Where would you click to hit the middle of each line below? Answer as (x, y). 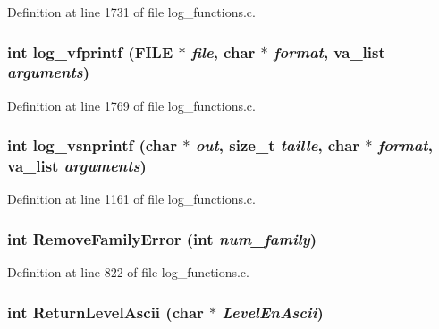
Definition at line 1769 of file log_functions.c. (131, 105)
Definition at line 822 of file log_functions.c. (128, 272)
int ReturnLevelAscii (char (106, 312)
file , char (224, 51)
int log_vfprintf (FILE (90, 51)
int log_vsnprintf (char (92, 145)
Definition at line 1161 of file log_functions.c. (131, 199)
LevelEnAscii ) (273, 312)
